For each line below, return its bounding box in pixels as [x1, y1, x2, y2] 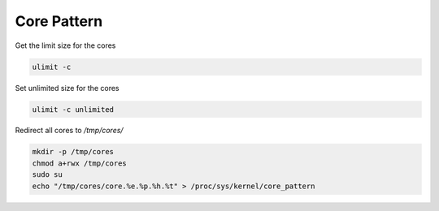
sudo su [32, 170, 63, 179]
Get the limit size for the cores [15, 41, 116, 50]
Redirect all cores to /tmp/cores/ [15, 126, 124, 136]
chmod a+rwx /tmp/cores [32, 158, 128, 168]
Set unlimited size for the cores [15, 83, 120, 93]
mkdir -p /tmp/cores [32, 147, 114, 157]
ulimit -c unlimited [32, 105, 114, 114]
